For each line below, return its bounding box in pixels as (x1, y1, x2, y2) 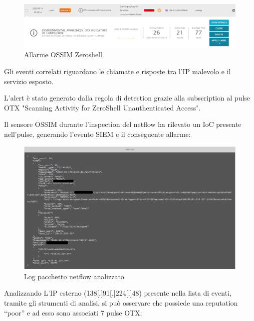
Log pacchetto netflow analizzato (24, 271, 124, 281)
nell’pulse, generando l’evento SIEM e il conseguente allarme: (4, 128, 191, 139)
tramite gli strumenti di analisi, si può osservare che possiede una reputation (4, 297, 238, 308)
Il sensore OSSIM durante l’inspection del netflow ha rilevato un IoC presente (4, 119, 242, 129)
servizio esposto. (4, 76, 54, 86)
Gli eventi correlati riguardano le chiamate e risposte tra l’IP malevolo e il (4, 66, 231, 76)
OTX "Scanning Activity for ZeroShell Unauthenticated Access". (4, 102, 201, 112)
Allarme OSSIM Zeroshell (24, 49, 102, 60)
